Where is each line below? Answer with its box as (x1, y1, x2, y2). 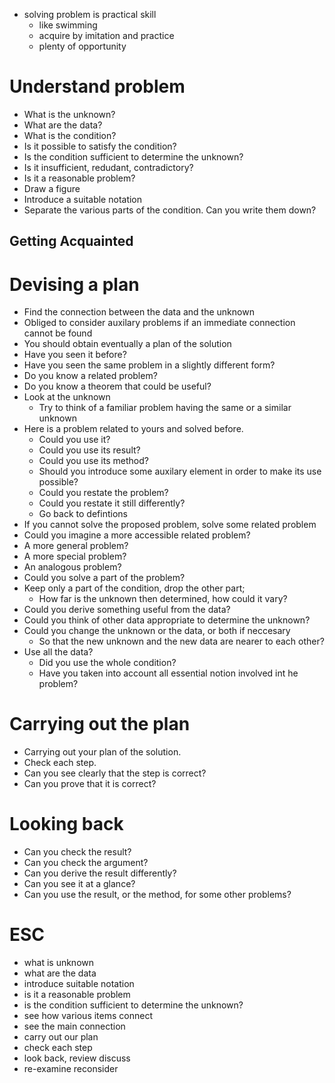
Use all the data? (23, 646, 94, 658)
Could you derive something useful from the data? (23, 604, 231, 616)
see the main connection (23, 1020, 126, 1033)
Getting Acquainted (9, 233, 134, 250)
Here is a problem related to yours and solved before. (23, 423, 244, 435)
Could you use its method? (38, 455, 149, 467)
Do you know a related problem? (23, 370, 158, 382)
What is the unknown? (23, 108, 116, 120)
